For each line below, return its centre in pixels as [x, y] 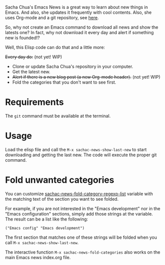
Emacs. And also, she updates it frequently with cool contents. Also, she [78, 12]
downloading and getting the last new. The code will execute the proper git [81, 155]
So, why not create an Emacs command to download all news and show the [82, 27]
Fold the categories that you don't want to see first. [64, 82]
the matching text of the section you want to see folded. [62, 199]
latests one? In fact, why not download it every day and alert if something [80, 32]
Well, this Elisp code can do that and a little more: [55, 47]
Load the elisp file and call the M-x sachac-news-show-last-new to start [76, 149]
